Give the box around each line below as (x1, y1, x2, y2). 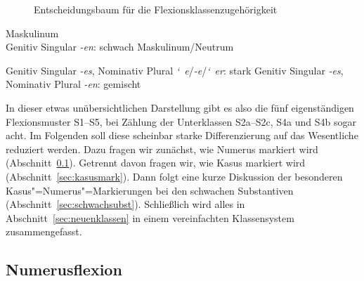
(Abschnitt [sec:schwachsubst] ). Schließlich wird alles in (6, 197, 245, 211)
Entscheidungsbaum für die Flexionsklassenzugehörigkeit (34, 2, 278, 16)
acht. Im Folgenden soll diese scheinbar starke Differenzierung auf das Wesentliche (6, 128, 358, 143)
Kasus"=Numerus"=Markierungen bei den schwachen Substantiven (6, 183, 294, 197)
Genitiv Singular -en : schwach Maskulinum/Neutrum (6, 39, 234, 54)
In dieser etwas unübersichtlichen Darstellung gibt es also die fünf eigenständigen (6, 100, 354, 115)
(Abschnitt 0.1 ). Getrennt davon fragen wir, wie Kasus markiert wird (6, 155, 306, 170)
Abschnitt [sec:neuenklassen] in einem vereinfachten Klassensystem (6, 210, 294, 225)
